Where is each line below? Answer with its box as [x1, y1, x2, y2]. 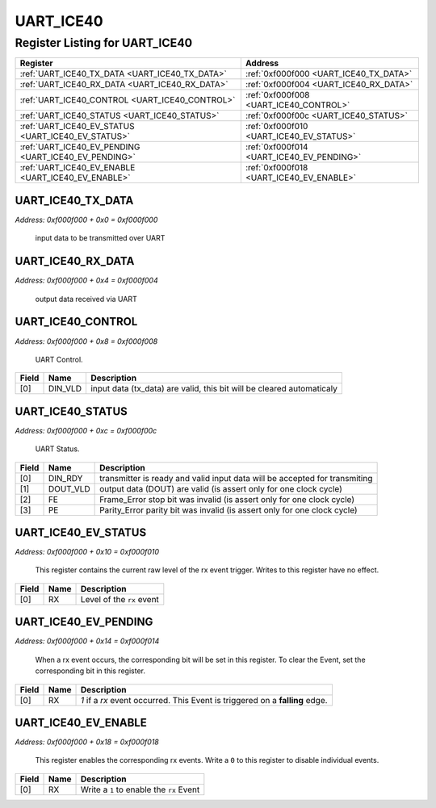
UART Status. [35, 444, 80, 454]
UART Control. [35, 354, 84, 364]
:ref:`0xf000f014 [245, 141, 308, 153]
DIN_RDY [48, 472, 83, 484]
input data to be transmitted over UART [35, 233, 166, 243]
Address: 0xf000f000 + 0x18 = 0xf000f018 [15, 737, 159, 747]
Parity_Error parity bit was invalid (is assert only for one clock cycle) [99, 504, 358, 516]
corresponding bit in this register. [35, 666, 145, 676]
